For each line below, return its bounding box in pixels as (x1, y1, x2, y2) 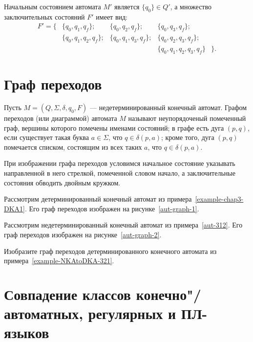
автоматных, (4, 303, 84, 323)
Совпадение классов (4, 284, 131, 304)
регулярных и (88, 303, 176, 323)
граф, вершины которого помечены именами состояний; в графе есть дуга (4, 122, 224, 133)
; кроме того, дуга (161, 132, 214, 142)
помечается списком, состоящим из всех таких (4, 141, 142, 152)
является (114, 1, 140, 11)
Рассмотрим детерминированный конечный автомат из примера (4, 194, 192, 204)
